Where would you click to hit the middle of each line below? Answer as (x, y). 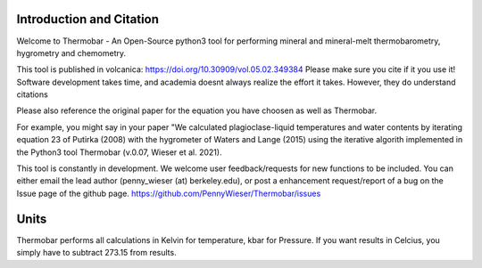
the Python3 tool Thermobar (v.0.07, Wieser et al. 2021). (119, 152)
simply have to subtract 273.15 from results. (97, 253)
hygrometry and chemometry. (71, 53)
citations (32, 94)
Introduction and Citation (88, 19)
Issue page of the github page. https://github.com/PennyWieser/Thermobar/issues (169, 193)
